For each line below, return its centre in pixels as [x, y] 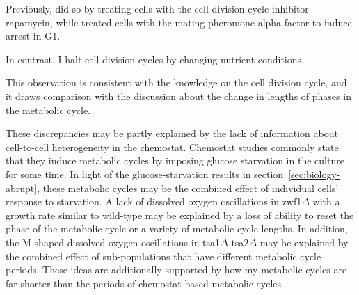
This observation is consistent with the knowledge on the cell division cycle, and [176, 82]
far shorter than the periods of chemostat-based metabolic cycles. [145, 283]
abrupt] [22, 188]
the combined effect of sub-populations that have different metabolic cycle [163, 256]
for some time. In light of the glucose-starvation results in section [145, 174]
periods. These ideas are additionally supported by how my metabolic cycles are [176, 270]
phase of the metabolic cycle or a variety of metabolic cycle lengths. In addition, [177, 229]
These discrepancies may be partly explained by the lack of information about [172, 133]
